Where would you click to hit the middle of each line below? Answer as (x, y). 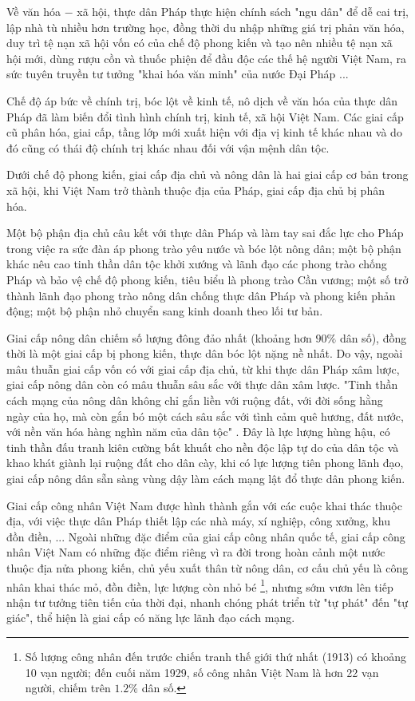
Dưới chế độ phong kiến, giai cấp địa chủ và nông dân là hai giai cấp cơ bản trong (207, 174)
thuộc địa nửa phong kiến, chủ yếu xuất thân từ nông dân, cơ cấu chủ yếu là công (207, 568)
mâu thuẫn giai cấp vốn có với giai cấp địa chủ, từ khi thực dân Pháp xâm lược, (203, 368)
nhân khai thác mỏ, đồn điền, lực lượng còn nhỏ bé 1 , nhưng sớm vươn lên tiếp (200, 585)
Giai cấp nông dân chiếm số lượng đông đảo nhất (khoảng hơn (159, 337)
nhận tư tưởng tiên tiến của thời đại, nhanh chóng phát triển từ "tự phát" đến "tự (207, 602)
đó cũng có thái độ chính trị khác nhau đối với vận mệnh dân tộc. (168, 147)
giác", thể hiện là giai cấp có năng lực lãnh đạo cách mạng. (151, 618)
